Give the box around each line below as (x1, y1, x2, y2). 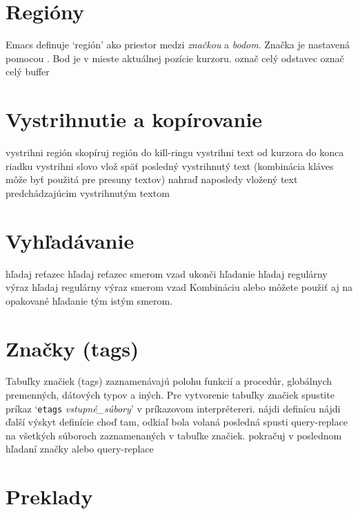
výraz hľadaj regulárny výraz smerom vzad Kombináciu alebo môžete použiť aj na (6, 280, 353, 294)
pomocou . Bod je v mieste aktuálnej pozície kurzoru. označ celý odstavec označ (6, 50, 344, 65)
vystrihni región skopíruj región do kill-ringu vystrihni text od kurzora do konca (6, 145, 344, 160)
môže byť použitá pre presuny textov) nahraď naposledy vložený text (6, 172, 298, 187)
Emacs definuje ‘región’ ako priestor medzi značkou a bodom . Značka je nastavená (6, 37, 350, 52)
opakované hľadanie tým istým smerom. (6, 293, 173, 307)
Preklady (6, 482, 93, 511)
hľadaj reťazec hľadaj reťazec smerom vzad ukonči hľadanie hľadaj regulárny (6, 266, 328, 280)
